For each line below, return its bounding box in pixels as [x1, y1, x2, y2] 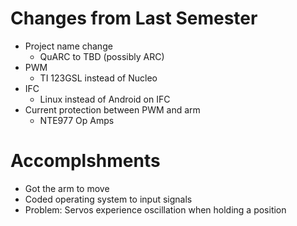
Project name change [24, 40, 113, 52]
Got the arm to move [24, 182, 110, 194]
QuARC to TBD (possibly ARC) [39, 50, 165, 62]
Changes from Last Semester [10, 7, 258, 30]
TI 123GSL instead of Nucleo [39, 72, 158, 84]
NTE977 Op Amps [39, 114, 115, 126]
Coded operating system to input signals [24, 193, 193, 205]
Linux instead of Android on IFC [39, 93, 171, 105]
